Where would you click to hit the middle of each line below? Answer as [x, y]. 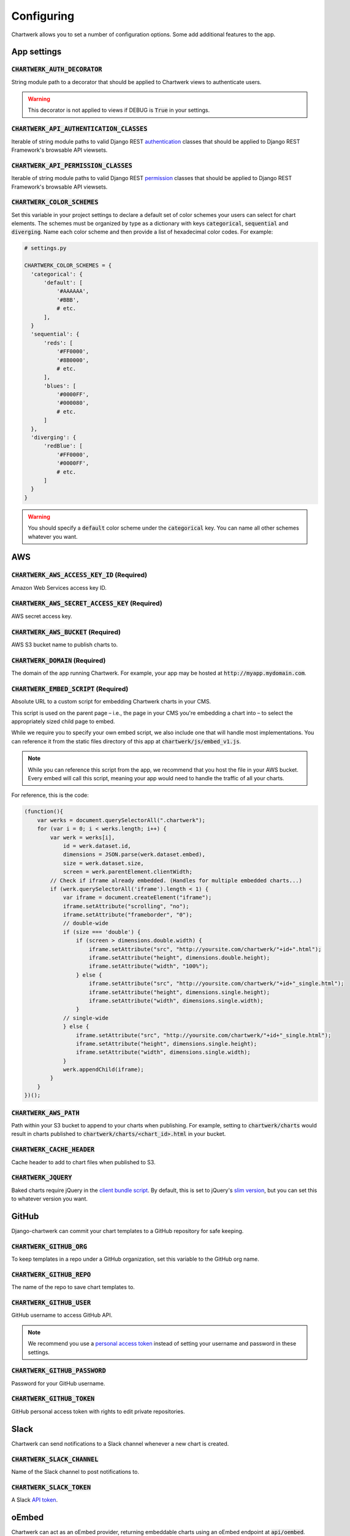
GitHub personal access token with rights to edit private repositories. [98, 1411]
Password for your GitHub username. [58, 1383]
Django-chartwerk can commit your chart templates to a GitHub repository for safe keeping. [127, 1231]
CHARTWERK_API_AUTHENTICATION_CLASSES [79, 129]
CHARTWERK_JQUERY [42, 1178]
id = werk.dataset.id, [97, 846]
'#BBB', [68, 300]
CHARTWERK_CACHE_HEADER [53, 1150]
